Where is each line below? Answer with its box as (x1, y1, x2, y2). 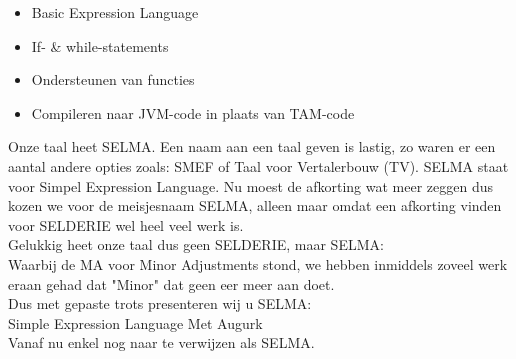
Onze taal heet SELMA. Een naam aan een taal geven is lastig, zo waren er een (8, 136, 496, 157)
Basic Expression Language (31, 2, 199, 22)
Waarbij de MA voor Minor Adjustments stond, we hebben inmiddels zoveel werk (8, 253, 508, 274)
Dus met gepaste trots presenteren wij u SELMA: (8, 293, 312, 314)
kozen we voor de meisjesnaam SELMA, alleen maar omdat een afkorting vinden (8, 195, 502, 216)
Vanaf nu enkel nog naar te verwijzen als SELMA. (8, 332, 315, 353)
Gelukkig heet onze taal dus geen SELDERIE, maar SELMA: (8, 234, 384, 255)
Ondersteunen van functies (31, 69, 195, 90)
